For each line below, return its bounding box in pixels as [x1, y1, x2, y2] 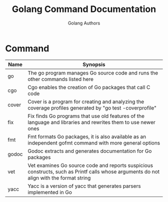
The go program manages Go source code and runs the [27, 69, 158, 76]
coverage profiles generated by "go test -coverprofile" [27, 104, 156, 111]
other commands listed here [27, 75, 94, 82]
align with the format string [27, 174, 91, 181]
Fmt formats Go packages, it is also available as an [27, 133, 146, 140]
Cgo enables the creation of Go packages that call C [27, 83, 150, 90]
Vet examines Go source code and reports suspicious [27, 161, 153, 168]
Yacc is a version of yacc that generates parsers [27, 182, 141, 189]
